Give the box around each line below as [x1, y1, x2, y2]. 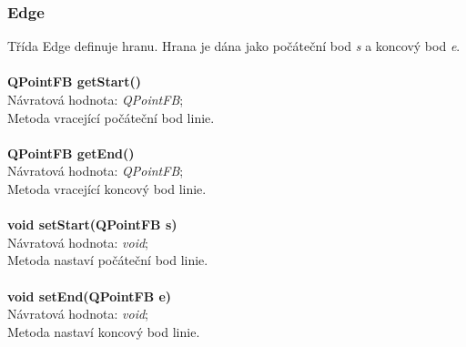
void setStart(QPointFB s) [7, 215, 177, 234]
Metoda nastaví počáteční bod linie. [7, 250, 208, 270]
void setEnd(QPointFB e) [7, 286, 172, 305]
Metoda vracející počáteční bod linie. [7, 107, 215, 127]
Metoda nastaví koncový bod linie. [7, 321, 200, 341]
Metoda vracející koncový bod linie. [7, 179, 207, 198]
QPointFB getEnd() [7, 143, 135, 162]
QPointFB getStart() [7, 72, 141, 91]
